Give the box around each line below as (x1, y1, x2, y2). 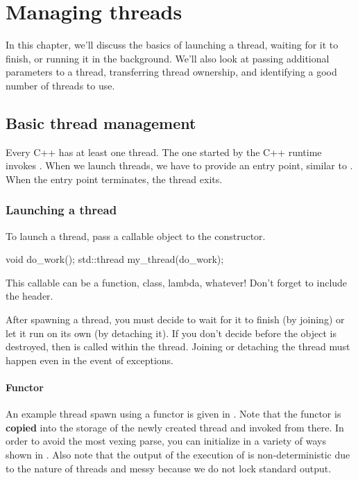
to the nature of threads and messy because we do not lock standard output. (6, 461, 332, 475)
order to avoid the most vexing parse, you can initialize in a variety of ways (6, 434, 326, 448)
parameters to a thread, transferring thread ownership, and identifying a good (6, 65, 337, 79)
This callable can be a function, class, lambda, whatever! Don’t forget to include (6, 275, 348, 289)
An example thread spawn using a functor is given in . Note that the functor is (6, 406, 341, 421)
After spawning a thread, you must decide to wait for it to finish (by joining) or (6, 312, 345, 327)
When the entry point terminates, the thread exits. (6, 171, 223, 186)
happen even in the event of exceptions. (6, 352, 173, 367)
